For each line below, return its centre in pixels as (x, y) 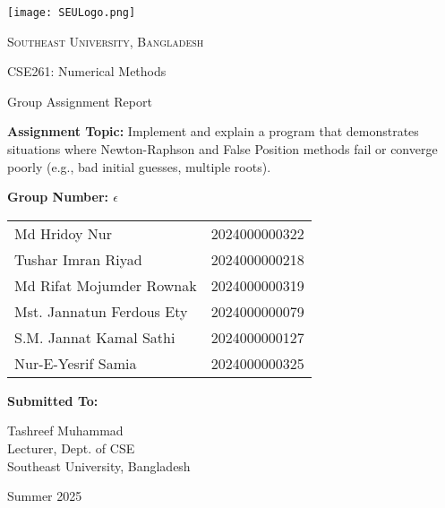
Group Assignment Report (80, 101)
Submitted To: (53, 400)
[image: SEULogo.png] (72, 13)
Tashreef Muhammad (65, 431)
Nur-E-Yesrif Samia (76, 363)
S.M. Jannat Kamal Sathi (95, 337)
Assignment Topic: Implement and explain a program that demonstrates (213, 131)
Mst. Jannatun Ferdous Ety (101, 311)
